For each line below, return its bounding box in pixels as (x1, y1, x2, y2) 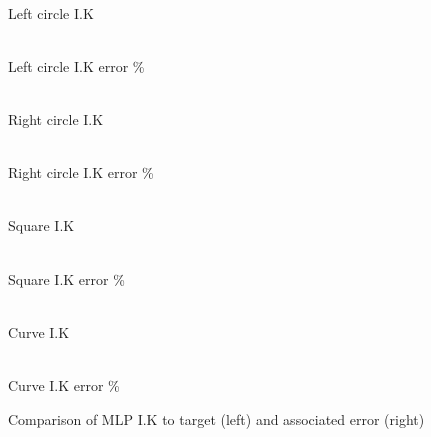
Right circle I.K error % (8, 162, 154, 183)
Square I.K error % (8, 268, 125, 289)
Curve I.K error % (8, 374, 120, 395)
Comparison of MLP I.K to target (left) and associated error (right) (8, 408, 425, 429)
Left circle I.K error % (8, 55, 145, 76)
